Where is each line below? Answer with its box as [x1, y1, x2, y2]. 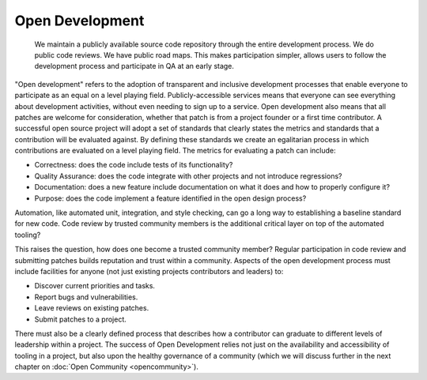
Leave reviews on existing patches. [34, 303, 149, 313]
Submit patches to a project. [34, 314, 127, 324]
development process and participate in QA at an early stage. [34, 62, 235, 71]
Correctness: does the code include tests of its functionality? [34, 160, 233, 170]
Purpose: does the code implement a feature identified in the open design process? [34, 194, 307, 203]
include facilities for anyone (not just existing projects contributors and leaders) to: [14, 266, 284, 276]
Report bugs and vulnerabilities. [34, 292, 138, 302]
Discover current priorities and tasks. [34, 281, 156, 291]
